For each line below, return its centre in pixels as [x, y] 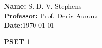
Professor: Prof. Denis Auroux [51, 15]
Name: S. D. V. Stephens [43, 6]
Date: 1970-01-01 [29, 25]
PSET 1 [17, 41]
